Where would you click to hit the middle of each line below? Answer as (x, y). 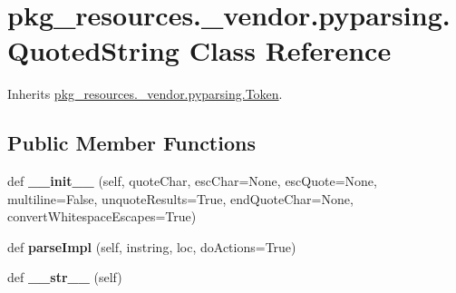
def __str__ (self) (65, 277)
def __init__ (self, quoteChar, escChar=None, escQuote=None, (192, 181)
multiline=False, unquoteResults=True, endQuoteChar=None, (180, 198)
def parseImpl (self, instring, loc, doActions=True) (152, 246)
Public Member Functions (131, 143)
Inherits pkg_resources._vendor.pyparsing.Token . (145, 94)
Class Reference (290, 50)
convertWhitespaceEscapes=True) (102, 216)
